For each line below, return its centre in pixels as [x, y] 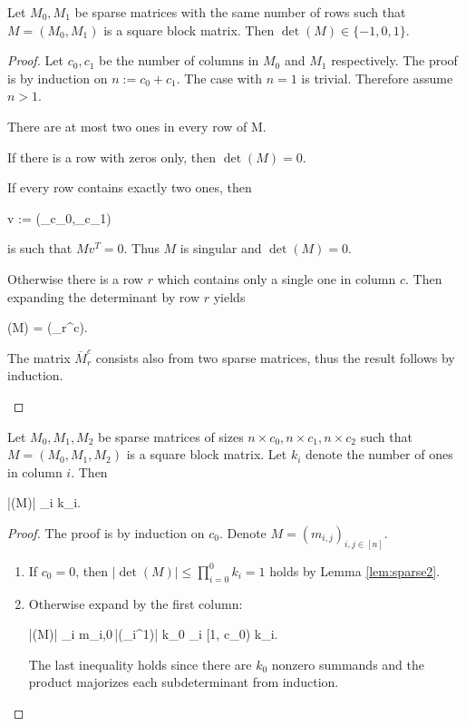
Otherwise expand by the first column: [136, 603]
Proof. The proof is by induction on [106, 532]
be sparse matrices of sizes [171, 436]
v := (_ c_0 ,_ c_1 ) [59, 217]
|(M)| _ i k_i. [44, 502]
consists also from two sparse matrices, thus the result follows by [275, 357]
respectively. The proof [394, 60]
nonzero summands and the [348, 664]
